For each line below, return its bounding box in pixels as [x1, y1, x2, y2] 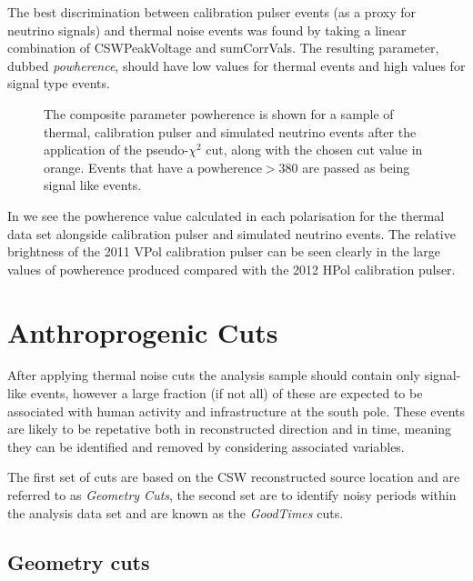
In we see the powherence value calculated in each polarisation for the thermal [7, 205, 445, 225]
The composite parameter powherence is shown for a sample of [44, 104, 394, 123]
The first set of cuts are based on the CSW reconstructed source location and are [7, 467, 460, 486]
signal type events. [7, 74, 110, 93]
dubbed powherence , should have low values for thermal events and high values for [7, 55, 466, 75]
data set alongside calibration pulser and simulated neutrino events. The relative [7, 224, 456, 243]
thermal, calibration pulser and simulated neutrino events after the [44, 122, 417, 141]
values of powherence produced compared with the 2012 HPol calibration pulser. [7, 259, 456, 278]
